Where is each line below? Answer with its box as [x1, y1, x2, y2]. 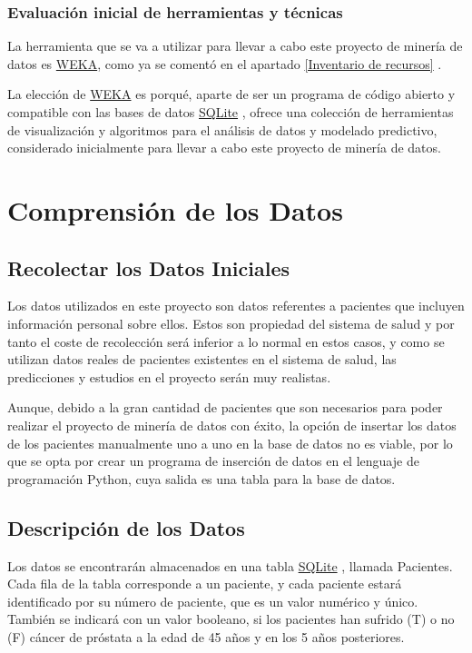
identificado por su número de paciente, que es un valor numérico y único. [7, 591, 418, 610]
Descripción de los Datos [7, 513, 245, 541]
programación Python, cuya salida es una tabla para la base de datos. [7, 469, 396, 488]
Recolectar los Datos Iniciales [7, 253, 290, 282]
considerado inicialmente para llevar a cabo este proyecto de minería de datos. [7, 138, 441, 157]
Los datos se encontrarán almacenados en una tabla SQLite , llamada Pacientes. [7, 556, 453, 575]
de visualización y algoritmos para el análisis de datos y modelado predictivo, [7, 120, 438, 139]
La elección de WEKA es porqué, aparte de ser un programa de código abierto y [7, 84, 456, 104]
